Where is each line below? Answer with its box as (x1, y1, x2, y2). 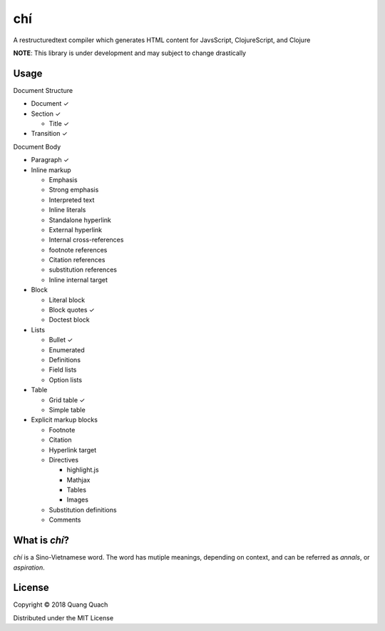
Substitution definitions (48, 505, 117, 514)
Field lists (48, 365, 77, 374)
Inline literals (48, 206, 86, 214)
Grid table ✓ (48, 395, 86, 404)
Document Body (13, 142, 61, 151)
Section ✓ (31, 109, 61, 118)
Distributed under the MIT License (13, 613, 114, 622)
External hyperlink (48, 225, 103, 234)
